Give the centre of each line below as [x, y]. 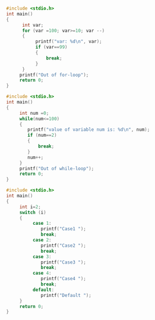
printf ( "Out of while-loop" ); [57, 168]
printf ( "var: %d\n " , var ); [69, 42]
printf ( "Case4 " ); [63, 279]
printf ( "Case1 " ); [63, 229]
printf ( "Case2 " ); [63, 245]
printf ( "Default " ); [66, 295]
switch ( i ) [33, 212]
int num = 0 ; [34, 113]
